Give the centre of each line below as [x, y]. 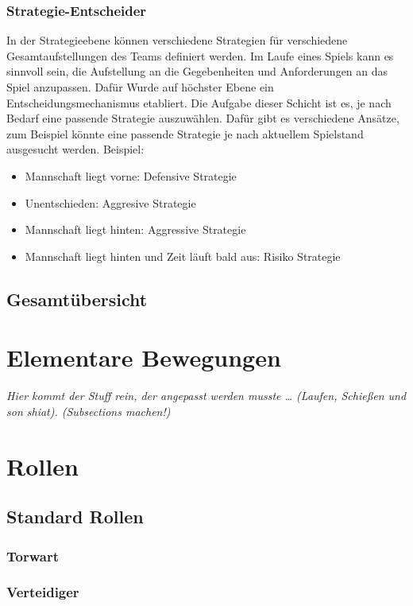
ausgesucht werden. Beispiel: [75, 149]
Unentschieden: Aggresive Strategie [110, 202]
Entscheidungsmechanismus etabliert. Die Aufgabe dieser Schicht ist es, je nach [199, 102]
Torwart [33, 555]
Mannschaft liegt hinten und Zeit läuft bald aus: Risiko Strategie [183, 256]
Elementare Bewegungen [144, 357]
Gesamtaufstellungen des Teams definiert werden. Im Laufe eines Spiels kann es [200, 55]
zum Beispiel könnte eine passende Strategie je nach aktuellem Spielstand [185, 133]
